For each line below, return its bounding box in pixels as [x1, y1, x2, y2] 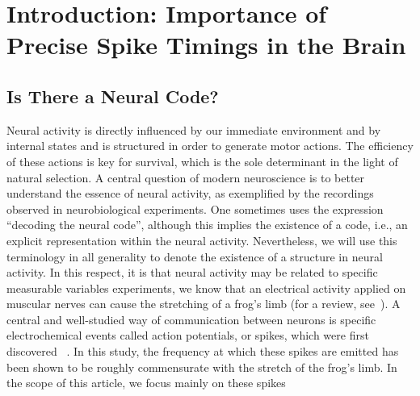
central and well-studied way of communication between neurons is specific [6, 311, 376, 327]
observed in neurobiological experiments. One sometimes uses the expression [6, 200, 384, 217]
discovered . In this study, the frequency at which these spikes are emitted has [6, 343, 399, 360]
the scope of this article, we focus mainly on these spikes [6, 374, 286, 391]
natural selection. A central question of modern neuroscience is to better [6, 169, 365, 185]
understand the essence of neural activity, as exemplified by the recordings [6, 185, 374, 202]
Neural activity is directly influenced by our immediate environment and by [6, 121, 381, 138]
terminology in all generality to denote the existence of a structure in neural [6, 248, 383, 265]
